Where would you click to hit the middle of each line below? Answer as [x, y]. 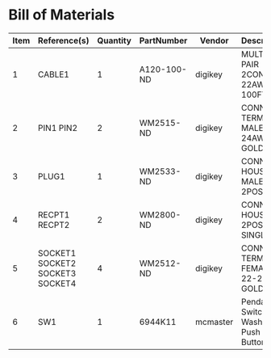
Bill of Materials [62, 15]
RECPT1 [54, 214]
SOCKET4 [57, 283]
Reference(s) [63, 40]
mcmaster [214, 322]
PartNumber [163, 40]
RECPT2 [54, 225]
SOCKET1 [57, 253]
